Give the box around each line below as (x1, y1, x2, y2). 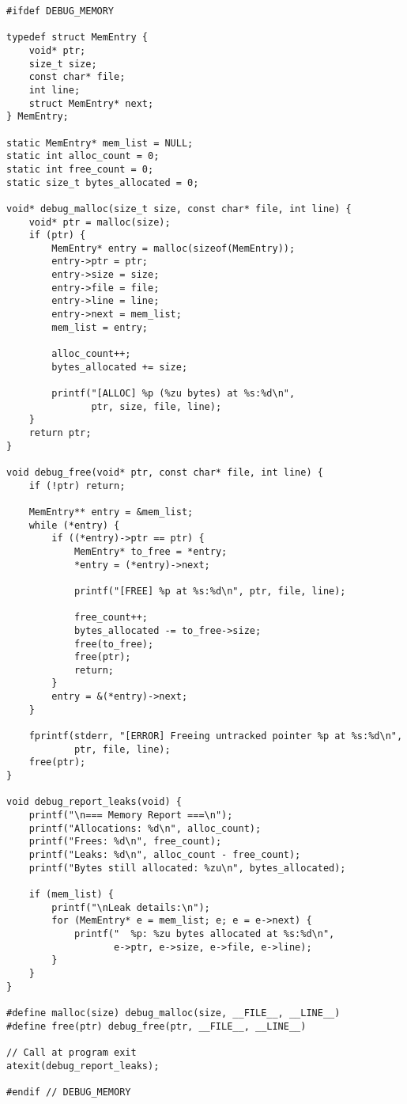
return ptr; (28, 427, 92, 438)
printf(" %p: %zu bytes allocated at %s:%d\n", (73, 928, 335, 939)
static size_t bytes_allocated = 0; (6, 176, 199, 188)
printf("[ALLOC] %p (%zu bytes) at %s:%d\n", (51, 388, 296, 400)
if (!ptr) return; (28, 480, 126, 491)
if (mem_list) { (28, 888, 115, 900)
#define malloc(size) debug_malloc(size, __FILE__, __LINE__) (6, 1007, 341, 1019)
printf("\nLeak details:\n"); (51, 901, 210, 913)
